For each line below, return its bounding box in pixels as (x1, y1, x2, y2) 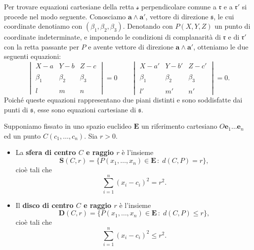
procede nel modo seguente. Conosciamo (4, 11, 126, 21)
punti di (4, 104, 28, 114)
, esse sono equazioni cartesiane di (33, 104, 136, 114)
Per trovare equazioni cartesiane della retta (4, 1, 134, 11)
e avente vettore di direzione (88, 41, 173, 51)
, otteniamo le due (193, 41, 249, 51)
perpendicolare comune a (141, 1, 216, 11)
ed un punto (4, 130, 41, 141)
